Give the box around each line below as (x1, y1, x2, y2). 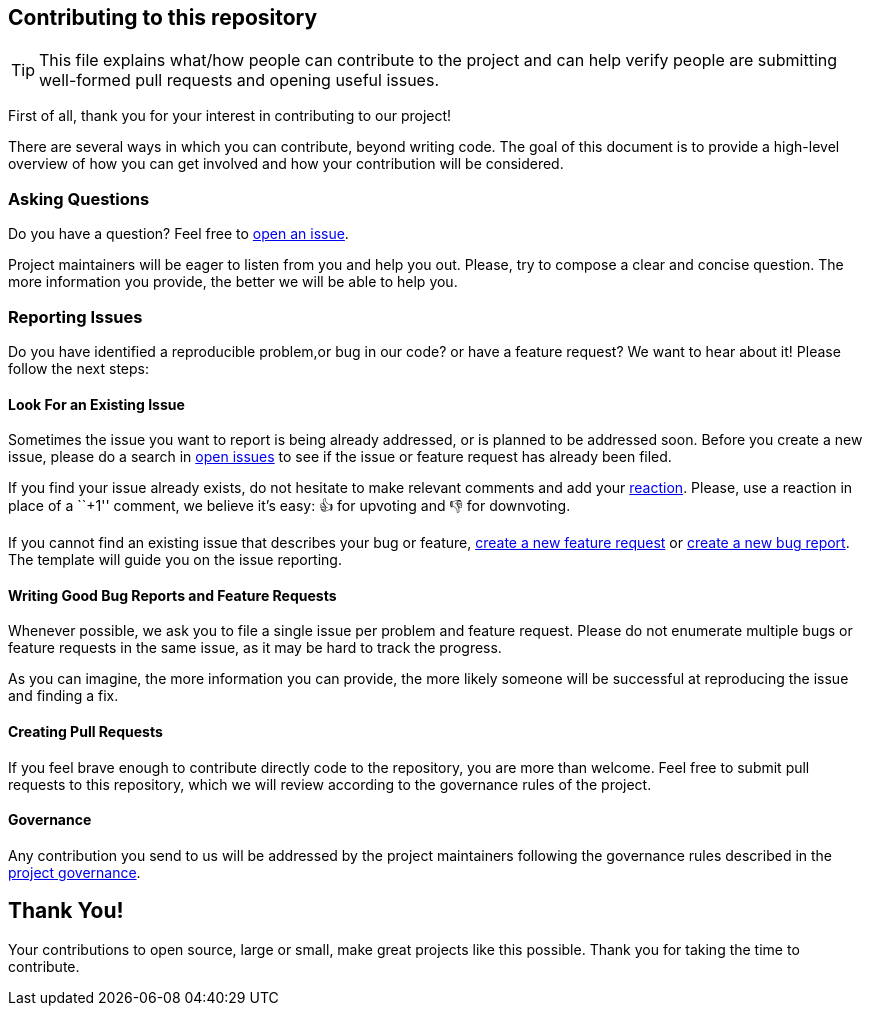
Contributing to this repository (8, 5, 318, 30)
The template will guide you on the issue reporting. (8, 551, 342, 569)
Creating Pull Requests (8, 722, 163, 740)
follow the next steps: (8, 359, 149, 377)
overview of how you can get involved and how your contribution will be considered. (8, 155, 564, 173)
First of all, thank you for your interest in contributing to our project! (8, 107, 452, 125)
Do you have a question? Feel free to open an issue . (8, 225, 349, 243)
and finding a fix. (8, 687, 119, 705)
